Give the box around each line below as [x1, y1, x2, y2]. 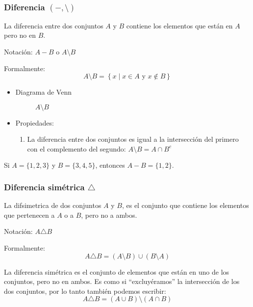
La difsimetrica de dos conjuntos [4, 200, 101, 210]
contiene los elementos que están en [126, 20, 233, 30]
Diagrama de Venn [15, 87, 72, 97]
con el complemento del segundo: [27, 143, 126, 153]
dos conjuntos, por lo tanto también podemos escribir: [4, 285, 166, 296]
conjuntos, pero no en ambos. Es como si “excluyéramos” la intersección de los [4, 276, 240, 286]
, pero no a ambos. [81, 209, 137, 220]
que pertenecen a [4, 209, 55, 220]
